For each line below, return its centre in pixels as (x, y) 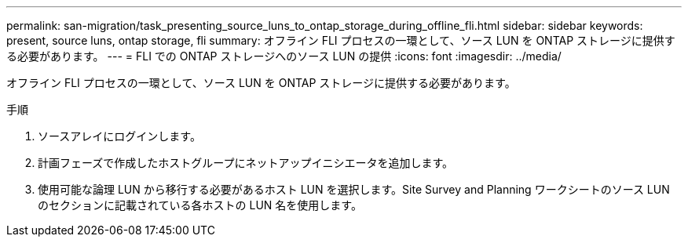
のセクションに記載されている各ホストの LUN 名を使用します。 (200, 205)
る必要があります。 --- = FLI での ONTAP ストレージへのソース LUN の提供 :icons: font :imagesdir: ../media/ (284, 56)
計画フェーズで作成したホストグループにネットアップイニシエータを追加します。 (246, 163)
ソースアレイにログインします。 (119, 136)
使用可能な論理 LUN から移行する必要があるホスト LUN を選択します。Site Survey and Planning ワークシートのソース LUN (354, 189)
